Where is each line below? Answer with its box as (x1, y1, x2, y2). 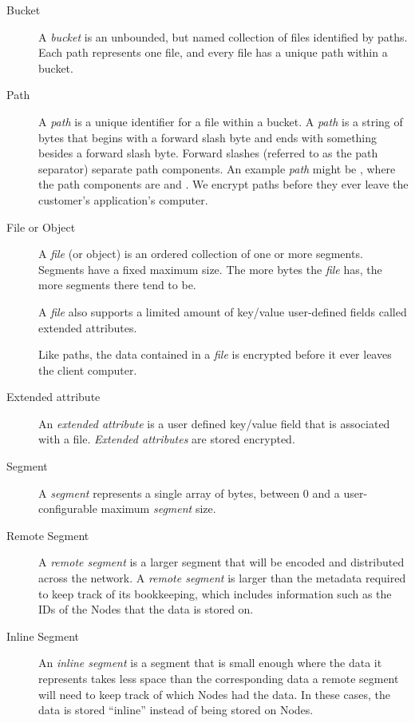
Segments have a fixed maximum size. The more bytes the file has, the (38, 260, 382, 277)
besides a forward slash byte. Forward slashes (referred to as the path (38, 145, 378, 161)
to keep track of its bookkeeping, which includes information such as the (38, 585, 392, 602)
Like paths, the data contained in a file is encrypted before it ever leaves (38, 346, 392, 363)
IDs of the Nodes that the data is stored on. (38, 601, 254, 618)
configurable (38, 500, 97, 517)
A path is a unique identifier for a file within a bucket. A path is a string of (38, 113, 403, 129)
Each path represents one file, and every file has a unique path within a (38, 44, 388, 61)
